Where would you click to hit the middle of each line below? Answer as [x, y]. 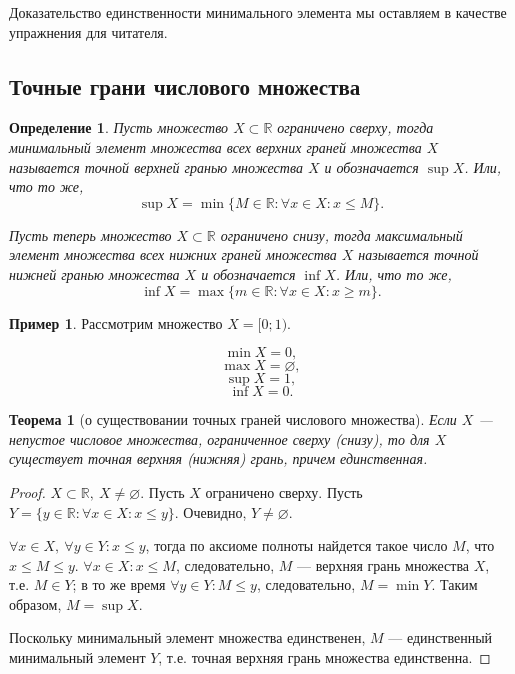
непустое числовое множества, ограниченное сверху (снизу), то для [219, 438]
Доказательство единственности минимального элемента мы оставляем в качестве [258, 12]
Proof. [27, 491]
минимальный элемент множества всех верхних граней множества [215, 146]
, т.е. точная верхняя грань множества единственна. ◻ [324, 657]
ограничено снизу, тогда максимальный [341, 234]
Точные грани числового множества [185, 85]
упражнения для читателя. [88, 31]
